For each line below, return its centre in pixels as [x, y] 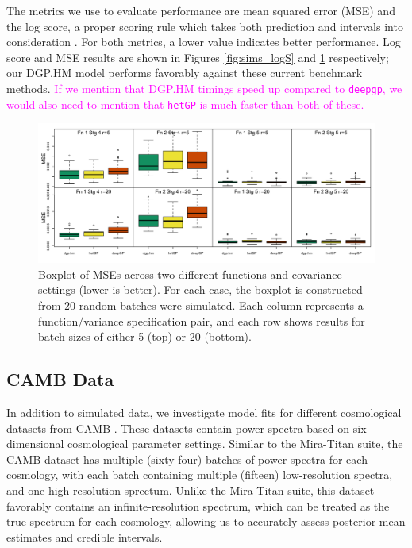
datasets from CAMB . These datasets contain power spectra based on [178, 428]
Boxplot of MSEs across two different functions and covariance [190, 274]
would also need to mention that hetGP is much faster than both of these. [185, 104]
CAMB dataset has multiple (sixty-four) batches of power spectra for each [187, 459]
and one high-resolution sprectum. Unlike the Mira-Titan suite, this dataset [191, 490]
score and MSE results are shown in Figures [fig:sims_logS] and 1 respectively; [198, 57]
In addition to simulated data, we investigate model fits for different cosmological [204, 413]
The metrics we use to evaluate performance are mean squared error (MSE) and [201, 10]
